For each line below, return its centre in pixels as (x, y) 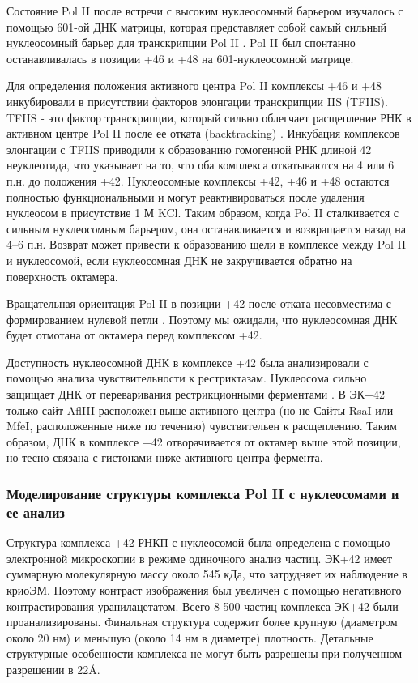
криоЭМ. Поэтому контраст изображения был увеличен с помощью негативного (204, 589)
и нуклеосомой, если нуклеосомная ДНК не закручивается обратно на (179, 260)
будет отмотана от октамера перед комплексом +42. (134, 335)
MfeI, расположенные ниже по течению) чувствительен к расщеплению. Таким (202, 426)
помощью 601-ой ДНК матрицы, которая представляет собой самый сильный (197, 26)
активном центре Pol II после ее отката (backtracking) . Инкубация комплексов (203, 133)
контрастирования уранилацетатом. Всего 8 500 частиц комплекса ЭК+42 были (203, 606)
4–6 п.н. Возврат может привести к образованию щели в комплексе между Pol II (206, 244)
